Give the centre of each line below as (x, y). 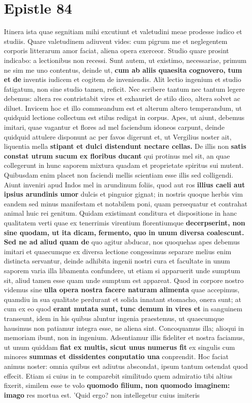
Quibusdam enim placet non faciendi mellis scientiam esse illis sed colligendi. (119, 175)
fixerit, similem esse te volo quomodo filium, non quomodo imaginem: (117, 385)
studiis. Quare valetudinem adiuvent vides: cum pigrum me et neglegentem (116, 41)
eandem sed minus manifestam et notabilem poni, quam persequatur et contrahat (126, 203)
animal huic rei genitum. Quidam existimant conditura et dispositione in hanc (120, 213)
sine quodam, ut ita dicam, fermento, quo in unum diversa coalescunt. (124, 232)
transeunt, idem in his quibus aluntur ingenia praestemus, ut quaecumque (114, 318)
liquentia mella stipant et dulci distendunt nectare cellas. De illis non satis (125, 146)
